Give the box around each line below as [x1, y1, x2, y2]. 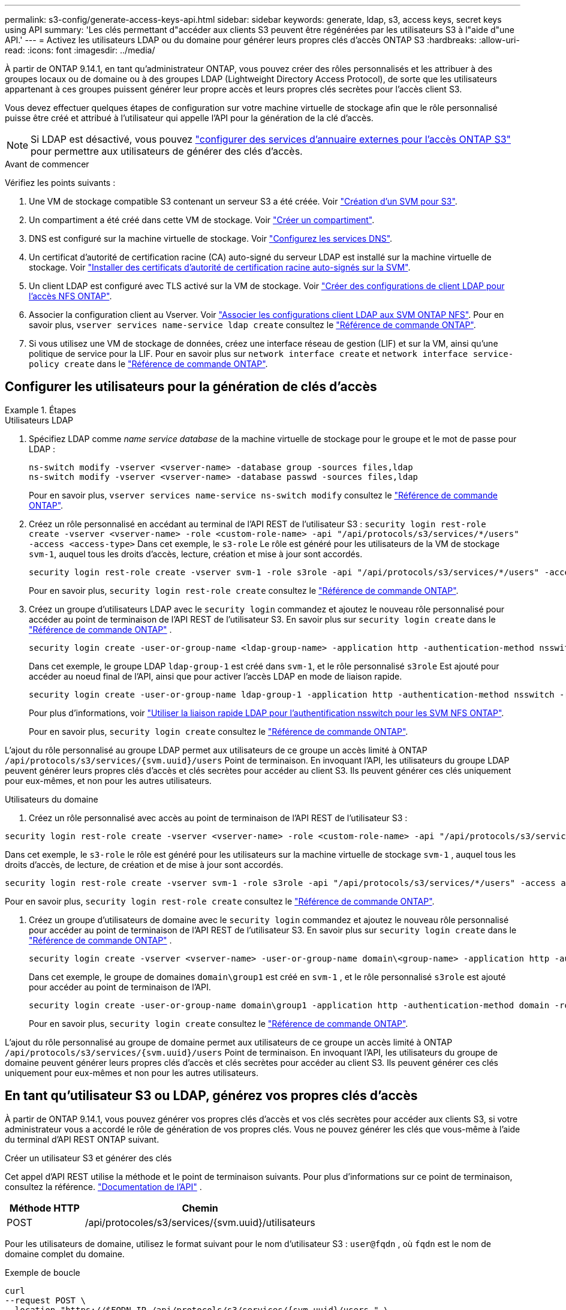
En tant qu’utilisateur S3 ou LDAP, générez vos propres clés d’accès [5, 1088, 418, 1104]
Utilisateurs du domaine [5, 794, 98, 804]
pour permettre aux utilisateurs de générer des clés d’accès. [31, 145, 303, 157]
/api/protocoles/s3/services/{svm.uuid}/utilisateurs [85, 1216, 315, 1228]
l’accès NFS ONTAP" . [29, 291, 112, 301]
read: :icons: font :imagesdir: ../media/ [5, 45, 155, 55]
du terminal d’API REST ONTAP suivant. [5, 1134, 159, 1144]
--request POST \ [5, 1295, 86, 1305]
